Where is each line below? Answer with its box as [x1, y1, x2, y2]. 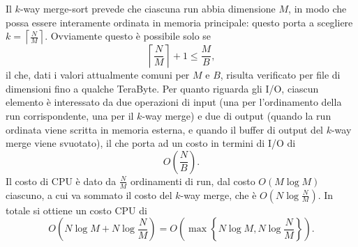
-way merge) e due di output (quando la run [142, 108, 331, 122]
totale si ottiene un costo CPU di [6, 202, 147, 217]
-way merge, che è [180, 187, 257, 202]
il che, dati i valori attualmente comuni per [6, 67, 190, 82]
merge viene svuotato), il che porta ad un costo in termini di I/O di [6, 136, 296, 150]
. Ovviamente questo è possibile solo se [45, 29, 211, 43]
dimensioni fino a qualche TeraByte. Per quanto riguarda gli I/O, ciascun [6, 81, 319, 95]
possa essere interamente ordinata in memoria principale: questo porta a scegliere [6, 15, 353, 29]
